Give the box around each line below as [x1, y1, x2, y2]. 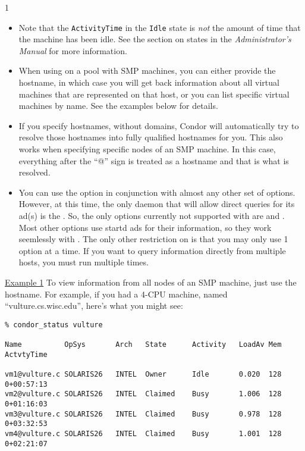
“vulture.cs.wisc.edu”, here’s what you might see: [5, 299, 183, 312]
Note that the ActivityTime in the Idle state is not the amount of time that [18, 21, 301, 33]
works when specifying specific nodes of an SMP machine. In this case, [18, 143, 276, 155]
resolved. [18, 166, 51, 178]
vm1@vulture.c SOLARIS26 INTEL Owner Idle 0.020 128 [5, 370, 282, 378]
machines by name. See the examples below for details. [18, 99, 218, 112]
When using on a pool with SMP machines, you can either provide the [18, 64, 276, 77]
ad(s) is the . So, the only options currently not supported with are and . [18, 209, 285, 221]
